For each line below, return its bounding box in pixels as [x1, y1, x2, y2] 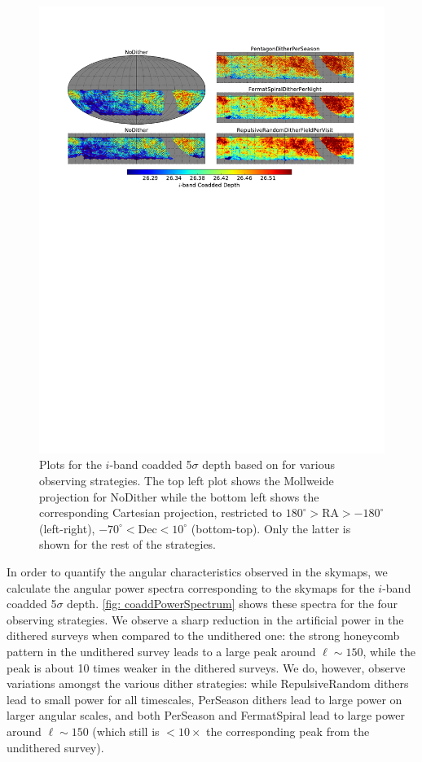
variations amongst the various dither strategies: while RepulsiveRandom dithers [7, 675, 409, 692]
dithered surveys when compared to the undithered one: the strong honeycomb [7, 627, 400, 644]
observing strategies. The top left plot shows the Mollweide [39, 472, 334, 489]
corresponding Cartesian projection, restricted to [39, 504, 282, 521]
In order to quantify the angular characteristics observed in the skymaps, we [7, 563, 388, 580]
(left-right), [39, 519, 95, 536]
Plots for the [39, 456, 102, 473]
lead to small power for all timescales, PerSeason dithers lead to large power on [7, 690, 402, 707]
